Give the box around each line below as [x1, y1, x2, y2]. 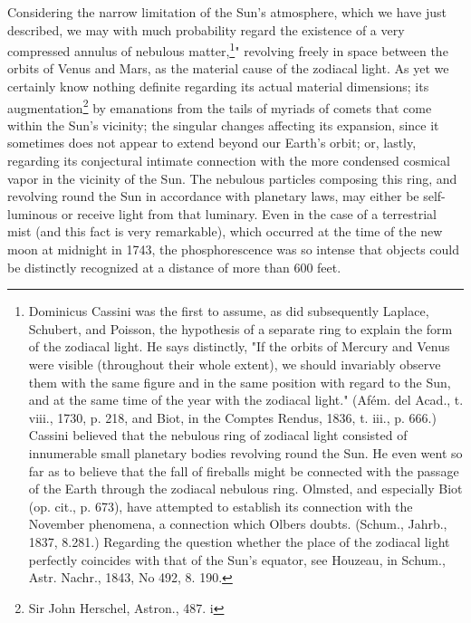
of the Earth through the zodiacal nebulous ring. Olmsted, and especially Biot [28, 479, 463, 498]
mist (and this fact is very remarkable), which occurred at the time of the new [7, 222, 443, 241]
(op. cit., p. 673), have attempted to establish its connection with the [28, 496, 413, 515]
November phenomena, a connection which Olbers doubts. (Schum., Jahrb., [28, 514, 447, 533]
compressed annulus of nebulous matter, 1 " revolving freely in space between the [7, 39, 448, 60]
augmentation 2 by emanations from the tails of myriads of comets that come [7, 95, 432, 117]
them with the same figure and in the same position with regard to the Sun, [28, 372, 451, 391]
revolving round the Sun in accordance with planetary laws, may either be [7, 187, 419, 206]
